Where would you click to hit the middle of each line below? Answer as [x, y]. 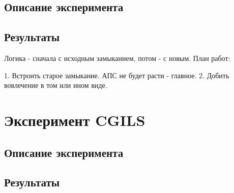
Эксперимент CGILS [75, 120]
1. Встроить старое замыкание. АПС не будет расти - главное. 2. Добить [117, 75]
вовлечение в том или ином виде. [56, 85]
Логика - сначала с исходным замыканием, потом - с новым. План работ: [117, 58]
